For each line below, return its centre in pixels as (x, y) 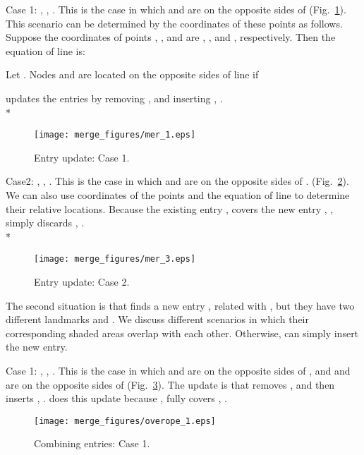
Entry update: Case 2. (82, 282)
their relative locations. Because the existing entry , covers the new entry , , (170, 208)
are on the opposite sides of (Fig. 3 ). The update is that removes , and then (170, 384)
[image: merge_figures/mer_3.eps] (115, 259)
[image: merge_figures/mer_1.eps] (115, 135)
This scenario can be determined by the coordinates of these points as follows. (174, 23)
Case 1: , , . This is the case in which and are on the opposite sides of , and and (178, 370)
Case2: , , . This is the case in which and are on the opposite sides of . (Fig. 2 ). (177, 181)
